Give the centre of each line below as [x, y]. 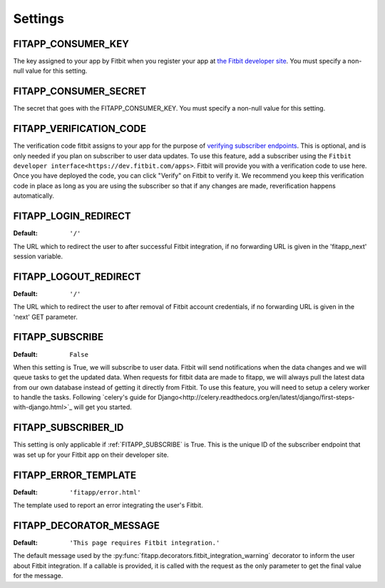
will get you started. [103, 407]
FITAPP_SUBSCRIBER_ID [68, 428]
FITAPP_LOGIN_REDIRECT [72, 217]
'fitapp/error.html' [106, 492]
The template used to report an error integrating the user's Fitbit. [108, 505]
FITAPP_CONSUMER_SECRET [79, 92]
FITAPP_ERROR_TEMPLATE [75, 475]
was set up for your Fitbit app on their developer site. [91, 455]
